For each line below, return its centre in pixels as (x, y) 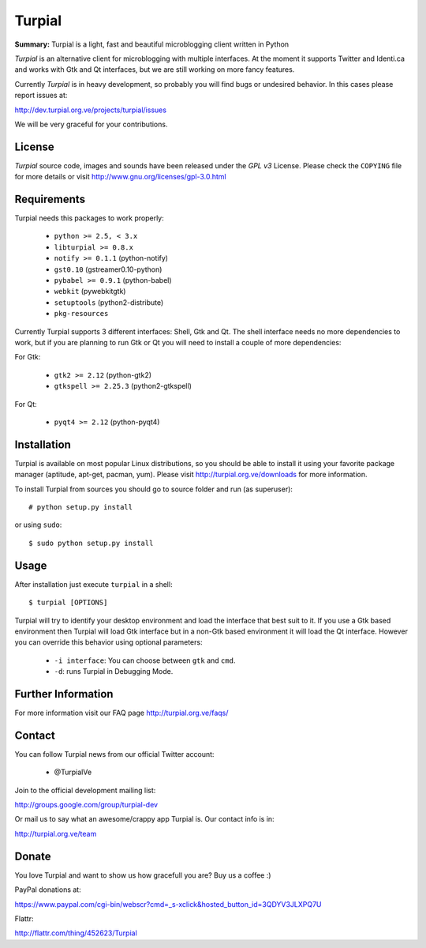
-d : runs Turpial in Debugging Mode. (114, 671)
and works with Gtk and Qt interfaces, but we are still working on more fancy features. (155, 70)
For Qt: (26, 404)
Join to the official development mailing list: (85, 790)
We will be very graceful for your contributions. (91, 124)
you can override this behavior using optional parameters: (108, 642)
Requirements (50, 199)
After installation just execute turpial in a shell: (93, 584)
